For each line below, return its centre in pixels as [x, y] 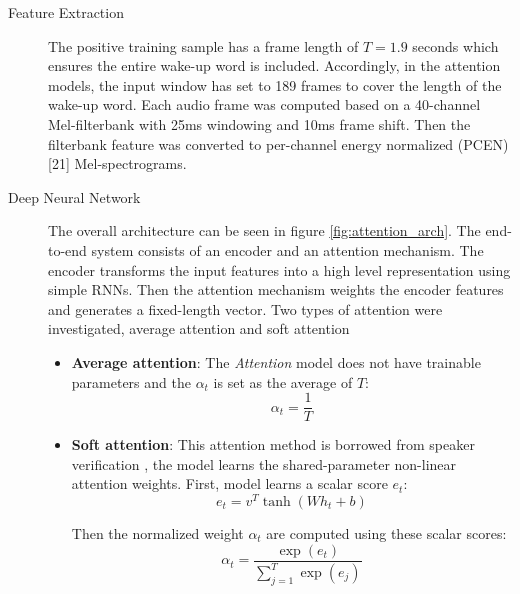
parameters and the [131, 381]
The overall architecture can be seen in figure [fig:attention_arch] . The [264, 230]
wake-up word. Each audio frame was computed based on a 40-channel [264, 104]
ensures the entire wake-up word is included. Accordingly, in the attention [274, 65]
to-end [67, 249]
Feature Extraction [66, 12]
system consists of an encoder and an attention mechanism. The [287, 249]
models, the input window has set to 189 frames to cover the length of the [275, 84]
